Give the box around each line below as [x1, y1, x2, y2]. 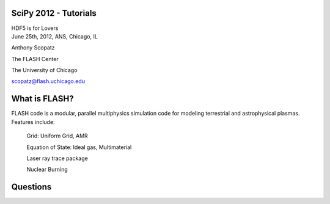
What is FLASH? [11, 93, 74, 104]
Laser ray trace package [26, 155, 88, 162]
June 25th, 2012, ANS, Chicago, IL [11, 32, 98, 40]
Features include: [11, 118, 55, 125]
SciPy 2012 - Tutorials [11, 8, 97, 18]
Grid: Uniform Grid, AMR [26, 132, 88, 140]
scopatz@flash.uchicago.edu [11, 78, 86, 85]
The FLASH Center [11, 55, 59, 62]
